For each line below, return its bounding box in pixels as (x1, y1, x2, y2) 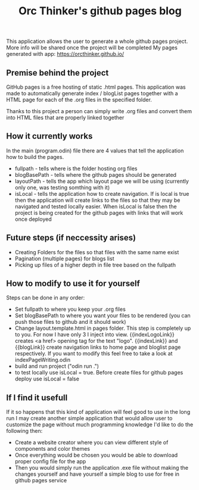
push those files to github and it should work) (14, 319, 126, 326)
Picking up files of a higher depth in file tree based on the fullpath (14, 261, 176, 269)
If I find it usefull (6, 392, 68, 402)
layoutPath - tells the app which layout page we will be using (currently (14, 177, 189, 185)
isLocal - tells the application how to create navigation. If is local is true (14, 190, 189, 197)
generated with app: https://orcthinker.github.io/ (6, 51, 125, 58)
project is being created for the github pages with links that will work (14, 209, 184, 216)
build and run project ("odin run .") (14, 363, 99, 370)
